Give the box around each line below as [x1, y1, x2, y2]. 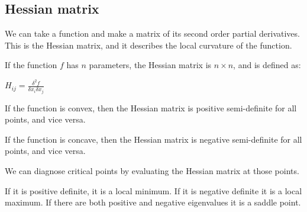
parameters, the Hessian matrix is [89, 59, 212, 71]
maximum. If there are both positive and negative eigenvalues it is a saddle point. [5, 196, 301, 208]
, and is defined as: [233, 59, 301, 71]
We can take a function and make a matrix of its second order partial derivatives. [5, 27, 300, 40]
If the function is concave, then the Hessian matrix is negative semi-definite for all [5, 133, 302, 145]
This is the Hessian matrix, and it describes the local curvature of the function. [5, 38, 292, 51]
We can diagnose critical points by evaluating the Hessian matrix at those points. [5, 164, 299, 176]
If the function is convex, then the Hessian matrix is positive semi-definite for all [5, 101, 297, 114]
